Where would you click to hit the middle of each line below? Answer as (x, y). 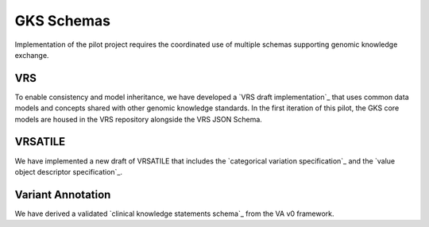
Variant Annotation (63, 194)
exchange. (32, 55)
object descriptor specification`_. (69, 171)
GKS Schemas (63, 21)
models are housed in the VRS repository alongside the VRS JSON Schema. (138, 119)
